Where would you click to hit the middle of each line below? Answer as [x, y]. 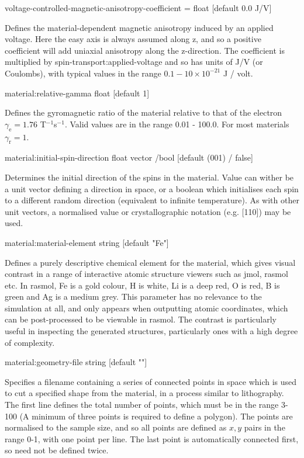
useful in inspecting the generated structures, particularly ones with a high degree [151, 331]
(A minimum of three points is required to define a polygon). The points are [156, 416]
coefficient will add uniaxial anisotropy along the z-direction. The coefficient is [145, 50]
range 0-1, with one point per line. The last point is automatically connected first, [152, 438]
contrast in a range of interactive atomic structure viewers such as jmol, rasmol [146, 274]
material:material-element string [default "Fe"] [87, 242]
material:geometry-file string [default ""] [76, 362]
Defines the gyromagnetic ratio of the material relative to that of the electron [144, 112]
